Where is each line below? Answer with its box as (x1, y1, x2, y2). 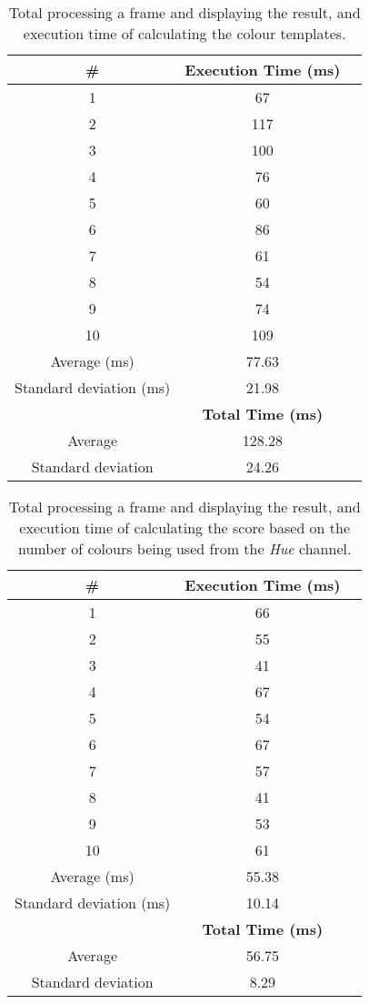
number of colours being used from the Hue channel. (18, 538, 352, 559)
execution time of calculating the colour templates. (23, 23, 346, 44)
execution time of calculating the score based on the (19, 517, 351, 538)
